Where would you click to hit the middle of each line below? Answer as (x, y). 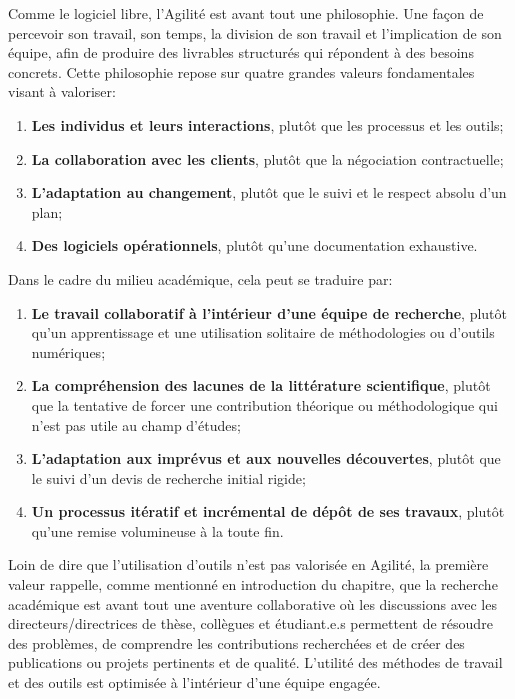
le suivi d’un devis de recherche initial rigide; (168, 477)
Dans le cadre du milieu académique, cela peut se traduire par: (200, 278)
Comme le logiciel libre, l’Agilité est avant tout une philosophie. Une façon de (246, 13)
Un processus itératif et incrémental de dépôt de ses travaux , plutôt (268, 511)
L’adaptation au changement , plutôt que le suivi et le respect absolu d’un (269, 192)
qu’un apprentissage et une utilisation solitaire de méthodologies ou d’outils (263, 332)
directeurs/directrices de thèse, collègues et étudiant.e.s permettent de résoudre (250, 623)
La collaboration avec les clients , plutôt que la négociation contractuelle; (267, 158)
